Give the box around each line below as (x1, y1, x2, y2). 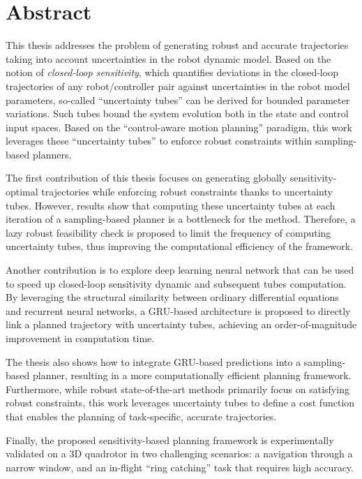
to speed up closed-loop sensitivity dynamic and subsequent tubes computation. (6, 276, 347, 290)
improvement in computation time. (6, 331, 155, 345)
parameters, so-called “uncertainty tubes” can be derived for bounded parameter (6, 92, 350, 107)
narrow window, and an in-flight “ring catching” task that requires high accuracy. (6, 459, 354, 474)
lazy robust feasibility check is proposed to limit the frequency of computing (6, 225, 331, 239)
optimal (6, 184, 38, 199)
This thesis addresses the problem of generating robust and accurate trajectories (6, 38, 349, 52)
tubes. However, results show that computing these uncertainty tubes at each (6, 198, 335, 212)
